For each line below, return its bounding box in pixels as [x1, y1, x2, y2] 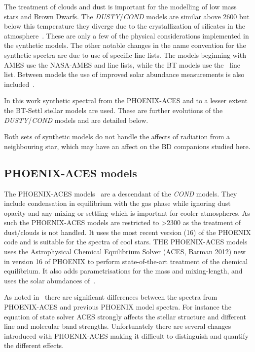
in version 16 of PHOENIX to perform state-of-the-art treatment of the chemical [4, 256, 248, 266]
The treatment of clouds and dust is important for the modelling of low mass [4, 1, 237, 11]
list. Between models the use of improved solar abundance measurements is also [4, 69, 245, 79]
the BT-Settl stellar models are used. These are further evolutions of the [4, 105, 223, 115]
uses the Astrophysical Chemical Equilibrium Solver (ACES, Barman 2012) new [4, 246, 246, 257]
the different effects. [4, 340, 64, 351]
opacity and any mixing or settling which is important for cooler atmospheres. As [4, 207, 250, 218]
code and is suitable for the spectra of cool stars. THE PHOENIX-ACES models [4, 236, 248, 247]
